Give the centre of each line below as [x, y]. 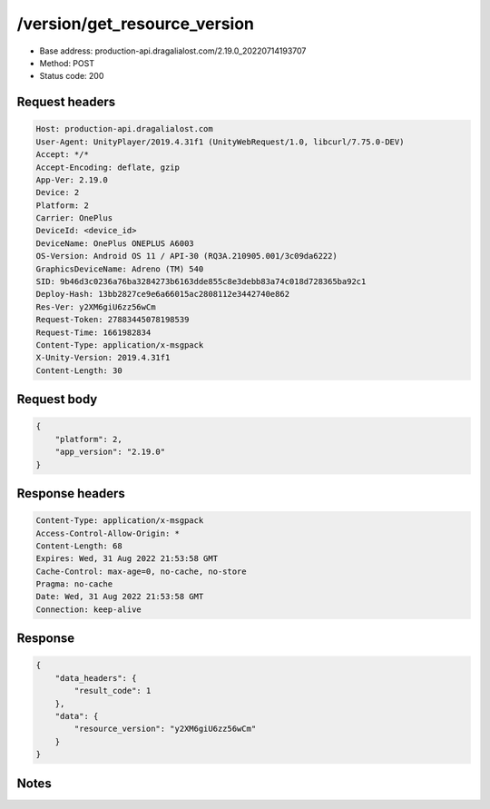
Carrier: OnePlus [74, 218]
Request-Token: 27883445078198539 [113, 320]
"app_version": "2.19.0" [110, 452]
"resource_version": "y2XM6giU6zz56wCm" [165, 729]
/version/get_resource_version [135, 24]
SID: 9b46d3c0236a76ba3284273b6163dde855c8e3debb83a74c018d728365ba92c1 [201, 282]
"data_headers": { [96, 678]
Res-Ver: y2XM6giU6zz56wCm [96, 307]
